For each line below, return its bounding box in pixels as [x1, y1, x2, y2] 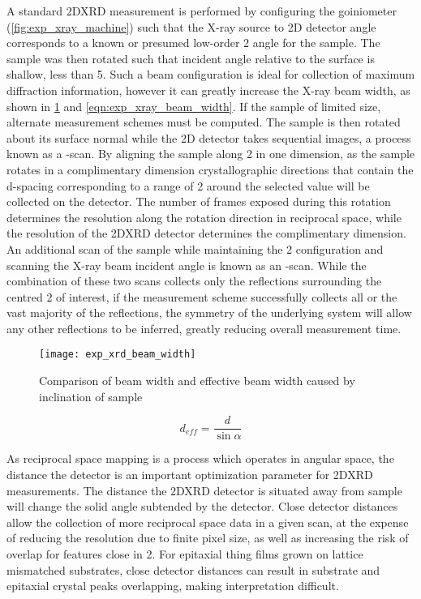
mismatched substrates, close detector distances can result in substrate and [6, 561, 380, 578]
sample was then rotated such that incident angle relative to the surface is [6, 49, 375, 66]
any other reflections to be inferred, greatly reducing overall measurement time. [6, 319, 402, 336]
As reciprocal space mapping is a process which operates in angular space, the [6, 450, 394, 467]
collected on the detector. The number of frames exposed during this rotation [6, 193, 391, 210]
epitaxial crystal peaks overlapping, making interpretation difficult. [6, 577, 339, 594]
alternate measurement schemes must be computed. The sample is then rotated [6, 113, 401, 130]
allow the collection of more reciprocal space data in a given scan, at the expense [6, 513, 409, 530]
